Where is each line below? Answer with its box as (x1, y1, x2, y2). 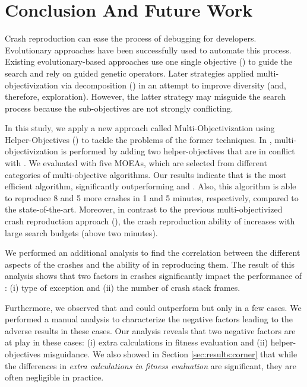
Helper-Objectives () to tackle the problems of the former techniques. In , (5, 133, 272, 145)
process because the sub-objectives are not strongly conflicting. (5, 101, 233, 114)
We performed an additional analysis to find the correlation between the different (5, 246, 300, 259)
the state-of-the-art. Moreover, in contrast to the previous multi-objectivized (5, 203, 283, 215)
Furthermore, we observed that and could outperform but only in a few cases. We (5, 301, 302, 313)
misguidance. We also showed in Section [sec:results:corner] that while (43, 347, 297, 360)
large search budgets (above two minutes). (5, 226, 158, 239)
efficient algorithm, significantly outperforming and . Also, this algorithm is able (5, 180, 296, 192)
